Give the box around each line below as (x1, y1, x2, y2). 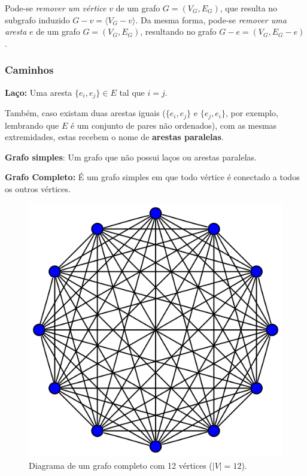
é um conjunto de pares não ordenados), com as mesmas (70, 119, 277, 131)
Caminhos (5, 62, 54, 77)
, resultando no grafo (140, 25, 217, 38)
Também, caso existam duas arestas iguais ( (5, 107, 166, 119)
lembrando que (5, 119, 59, 131)
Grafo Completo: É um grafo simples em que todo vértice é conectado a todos (5, 171, 300, 183)
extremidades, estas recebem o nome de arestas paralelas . (5, 131, 224, 143)
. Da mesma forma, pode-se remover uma (135, 13, 287, 26)
